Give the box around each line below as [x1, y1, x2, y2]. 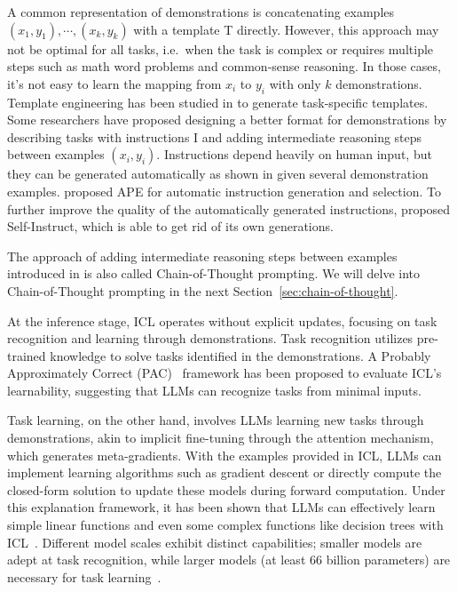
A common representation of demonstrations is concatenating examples [7, 3, 395, 20]
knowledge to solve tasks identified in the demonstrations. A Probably [50, 346, 431, 364]
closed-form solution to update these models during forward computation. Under [7, 480, 445, 499]
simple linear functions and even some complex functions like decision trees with [7, 516, 444, 534]
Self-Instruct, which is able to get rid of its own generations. [7, 217, 334, 236]
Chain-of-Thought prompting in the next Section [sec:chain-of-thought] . [7, 281, 398, 300]
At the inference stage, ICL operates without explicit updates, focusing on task [7, 311, 437, 330]
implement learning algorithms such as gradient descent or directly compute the [7, 463, 442, 482]
